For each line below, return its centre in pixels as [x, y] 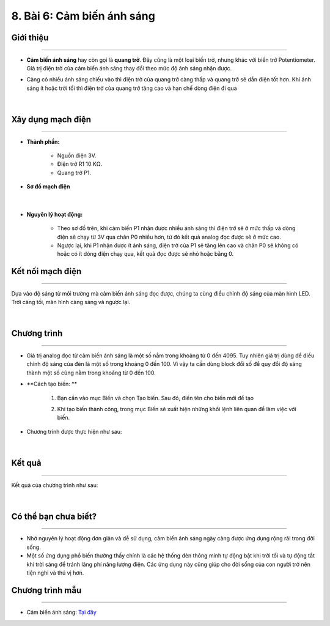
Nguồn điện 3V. [77, 155]
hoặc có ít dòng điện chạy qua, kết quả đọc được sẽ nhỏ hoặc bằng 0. [145, 254]
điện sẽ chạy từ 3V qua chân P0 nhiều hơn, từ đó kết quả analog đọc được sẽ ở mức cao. [169, 237]
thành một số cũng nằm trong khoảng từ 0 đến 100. [91, 373]
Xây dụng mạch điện [51, 119]
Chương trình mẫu [46, 590]
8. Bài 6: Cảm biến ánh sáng [83, 16]
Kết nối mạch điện [46, 271]
